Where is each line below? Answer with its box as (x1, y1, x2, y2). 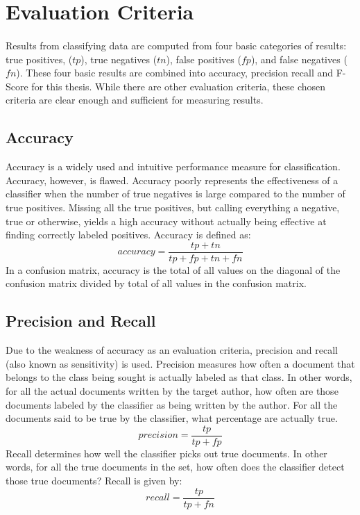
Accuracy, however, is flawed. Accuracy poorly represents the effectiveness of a (6, 172, 338, 187)
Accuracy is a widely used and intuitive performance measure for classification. (6, 159, 341, 174)
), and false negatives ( (250, 51, 348, 66)
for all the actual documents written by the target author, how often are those (6, 383, 338, 398)
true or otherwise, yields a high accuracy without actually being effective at (6, 213, 327, 228)
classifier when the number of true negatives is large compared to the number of (6, 186, 345, 201)
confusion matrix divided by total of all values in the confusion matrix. (6, 276, 307, 291)
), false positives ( (166, 51, 241, 66)
